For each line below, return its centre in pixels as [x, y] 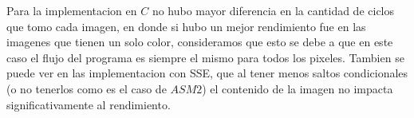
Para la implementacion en [72, 10]
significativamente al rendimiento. [89, 104]
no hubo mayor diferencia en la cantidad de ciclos [273, 10]
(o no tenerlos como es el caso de [87, 88]
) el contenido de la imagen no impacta [298, 88]
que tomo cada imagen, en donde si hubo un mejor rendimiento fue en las [186, 26]
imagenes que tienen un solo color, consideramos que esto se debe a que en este [200, 42]
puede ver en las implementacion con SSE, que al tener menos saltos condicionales [207, 73]
